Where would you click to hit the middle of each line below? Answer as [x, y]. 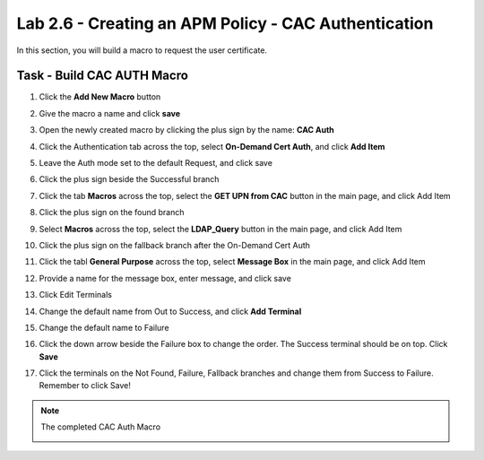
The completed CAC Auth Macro [101, 427]
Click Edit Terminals [75, 295]
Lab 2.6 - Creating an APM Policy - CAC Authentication [225, 23]
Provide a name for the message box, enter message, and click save [165, 278]
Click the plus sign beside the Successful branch [129, 179]
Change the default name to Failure [104, 327]
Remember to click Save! [85, 386]
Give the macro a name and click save [110, 113]
